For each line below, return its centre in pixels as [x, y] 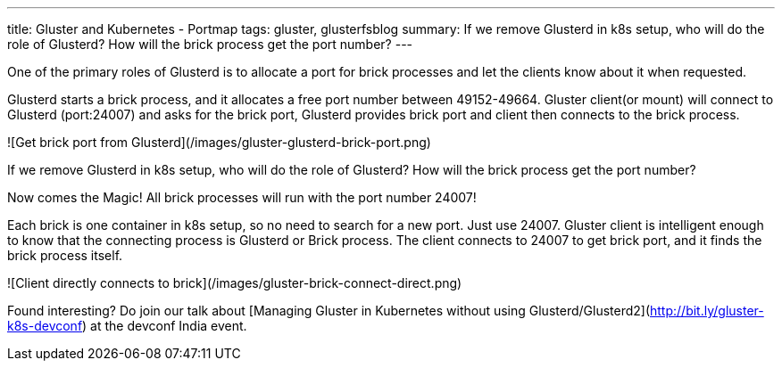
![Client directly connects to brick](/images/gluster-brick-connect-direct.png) [235, 283]
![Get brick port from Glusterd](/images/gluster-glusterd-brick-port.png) [219, 142]
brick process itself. [65, 255]
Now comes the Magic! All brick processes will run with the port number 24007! [242, 197]
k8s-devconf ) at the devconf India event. [127, 326]
